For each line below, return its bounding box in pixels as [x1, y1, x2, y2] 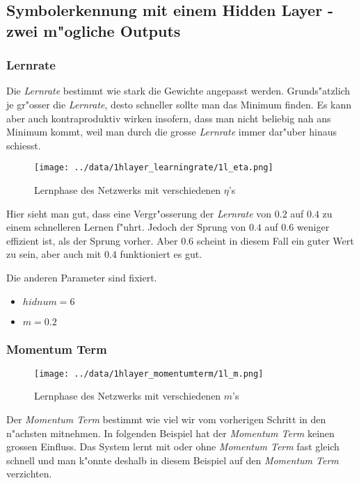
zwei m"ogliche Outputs [6, 19, 181, 41]
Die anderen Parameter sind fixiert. [6, 270, 157, 284]
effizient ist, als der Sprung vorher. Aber [6, 233, 178, 247]
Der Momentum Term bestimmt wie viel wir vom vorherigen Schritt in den [6, 412, 326, 427]
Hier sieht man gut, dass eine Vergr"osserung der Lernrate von [6, 206, 272, 220]
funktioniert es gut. [120, 247, 202, 261]
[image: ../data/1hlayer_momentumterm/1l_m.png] [34, 368, 264, 379]
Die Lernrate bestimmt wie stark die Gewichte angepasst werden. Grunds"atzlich [6, 83, 351, 98]
